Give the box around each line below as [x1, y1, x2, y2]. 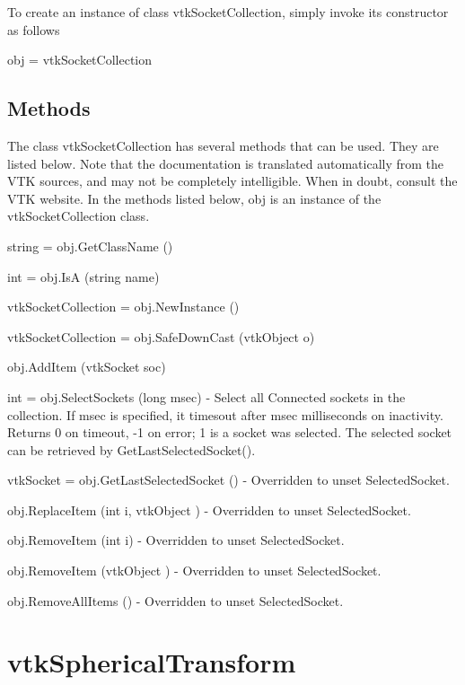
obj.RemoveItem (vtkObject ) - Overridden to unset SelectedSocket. [7, 561, 382, 580]
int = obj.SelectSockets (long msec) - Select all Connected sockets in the [7, 387, 406, 406]
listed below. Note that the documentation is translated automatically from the [7, 154, 444, 172]
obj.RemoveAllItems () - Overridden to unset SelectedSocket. [7, 591, 344, 610]
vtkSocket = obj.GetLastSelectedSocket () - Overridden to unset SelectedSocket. [7, 470, 450, 489]
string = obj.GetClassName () [7, 236, 173, 255]
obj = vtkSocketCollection [7, 50, 153, 69]
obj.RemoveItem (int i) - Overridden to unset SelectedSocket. [7, 531, 345, 549]
